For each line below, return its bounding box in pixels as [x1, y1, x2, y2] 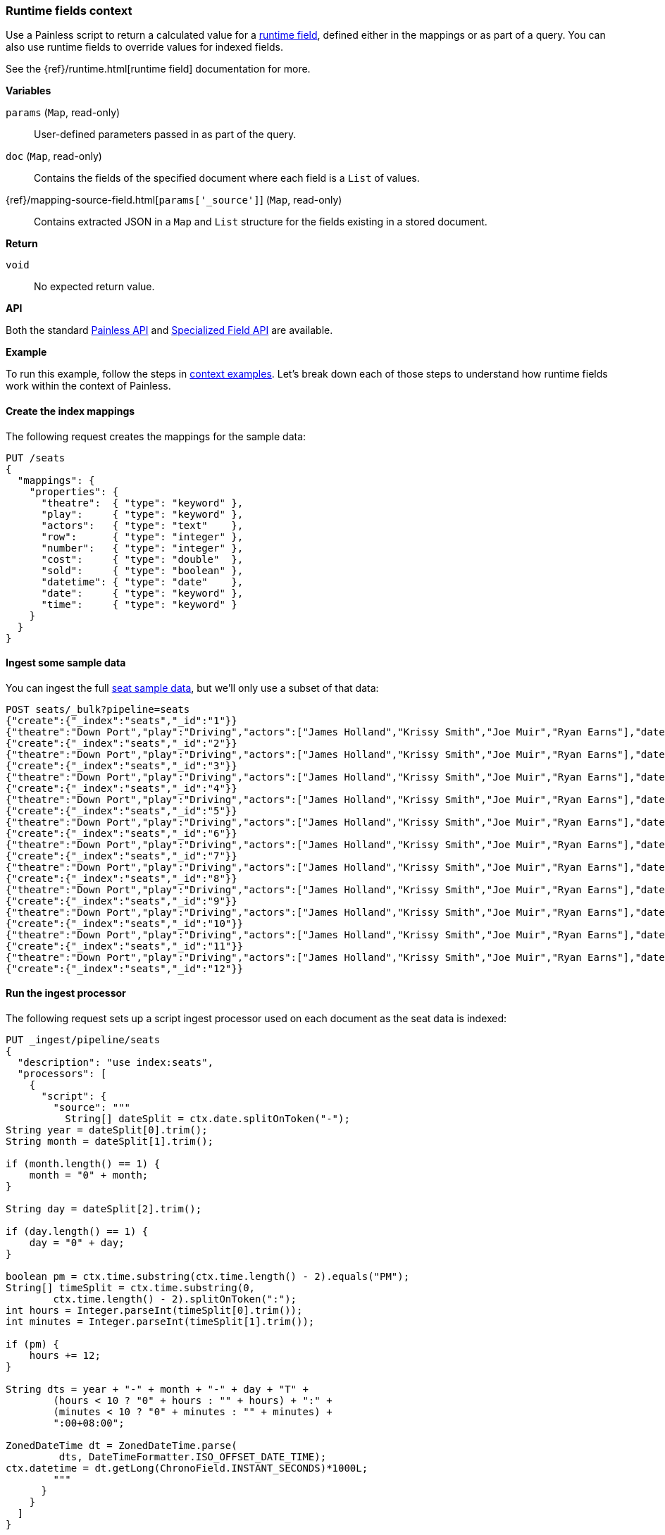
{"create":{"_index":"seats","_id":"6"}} [6, 827, 237, 839]
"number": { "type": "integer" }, [41, 542, 244, 554]
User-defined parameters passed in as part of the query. [34, 128, 297, 141]
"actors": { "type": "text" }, [41, 519, 244, 531]
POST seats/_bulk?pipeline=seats [6, 703, 190, 715]
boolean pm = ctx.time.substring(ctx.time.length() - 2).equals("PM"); [6, 1271, 410, 1283]
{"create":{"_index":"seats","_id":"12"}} [6, 962, 244, 974]
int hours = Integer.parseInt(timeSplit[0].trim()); [6, 1305, 303, 1317]
